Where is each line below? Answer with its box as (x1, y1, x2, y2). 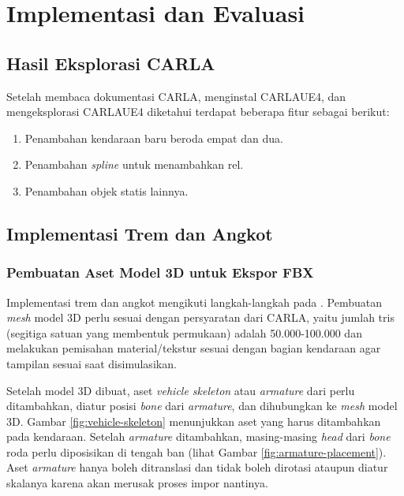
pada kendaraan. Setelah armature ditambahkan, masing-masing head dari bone (6, 428, 391, 445)
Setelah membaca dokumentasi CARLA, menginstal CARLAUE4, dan (6, 88, 346, 104)
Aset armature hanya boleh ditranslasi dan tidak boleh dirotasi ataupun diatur (6, 459, 388, 475)
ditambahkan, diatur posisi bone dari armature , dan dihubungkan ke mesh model (6, 397, 398, 414)
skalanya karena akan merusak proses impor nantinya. (6, 475, 268, 491)
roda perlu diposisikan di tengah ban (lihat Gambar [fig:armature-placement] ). (6, 443, 387, 460)
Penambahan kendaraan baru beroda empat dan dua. (24, 129, 283, 146)
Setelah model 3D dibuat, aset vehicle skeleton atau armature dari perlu (6, 382, 355, 398)
